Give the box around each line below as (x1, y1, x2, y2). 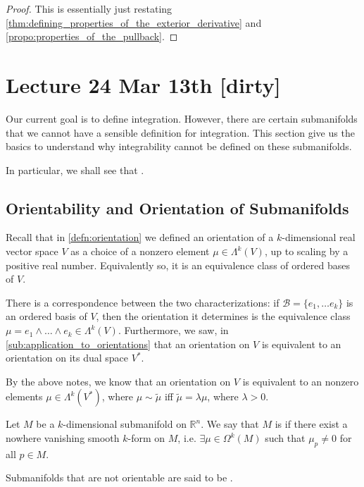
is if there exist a (275, 417, 348, 431)
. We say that (201, 417, 259, 431)
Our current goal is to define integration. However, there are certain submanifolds (6, 111, 358, 125)
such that (265, 431, 306, 445)
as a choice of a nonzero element (70, 244, 210, 259)
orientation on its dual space (6, 350, 129, 365)
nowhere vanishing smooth (6, 431, 120, 445)
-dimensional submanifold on (63, 417, 187, 431)
